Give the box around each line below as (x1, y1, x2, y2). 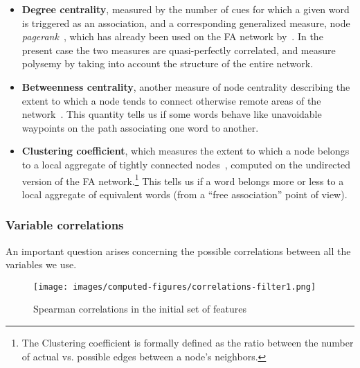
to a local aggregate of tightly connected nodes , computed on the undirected (21, 157, 351, 171)
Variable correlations (6, 216, 124, 234)
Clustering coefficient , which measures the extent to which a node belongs (21, 143, 350, 158)
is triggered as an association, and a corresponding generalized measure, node (21, 15, 350, 30)
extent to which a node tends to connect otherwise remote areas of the (21, 93, 321, 107)
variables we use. (6, 257, 77, 272)
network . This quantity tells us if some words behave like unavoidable (21, 107, 322, 121)
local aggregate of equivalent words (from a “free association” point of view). (21, 186, 348, 201)
